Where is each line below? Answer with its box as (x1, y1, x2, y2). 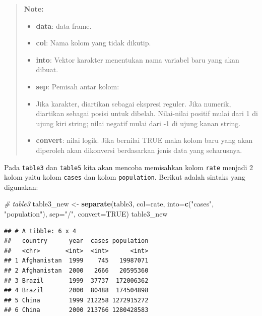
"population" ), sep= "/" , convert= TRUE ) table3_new (4, 208, 168, 219)
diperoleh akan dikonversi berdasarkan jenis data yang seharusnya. (36, 144, 242, 155)
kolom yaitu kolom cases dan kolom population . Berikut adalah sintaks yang (4, 172, 245, 182)
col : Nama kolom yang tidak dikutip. (36, 37, 151, 48)
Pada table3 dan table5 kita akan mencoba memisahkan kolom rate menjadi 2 (4, 162, 253, 172)
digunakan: (4, 181, 38, 192)
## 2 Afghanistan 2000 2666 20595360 (4, 267, 149, 274)
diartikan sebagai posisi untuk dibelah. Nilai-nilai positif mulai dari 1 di (36, 108, 258, 119)
